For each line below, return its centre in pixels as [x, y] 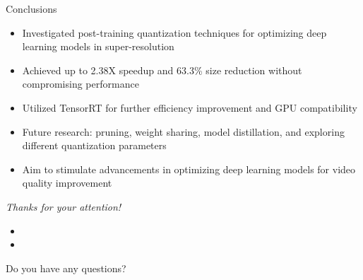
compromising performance [81, 84]
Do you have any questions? [66, 268]
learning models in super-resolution [98, 46]
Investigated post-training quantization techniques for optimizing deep [174, 32]
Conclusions [31, 8]
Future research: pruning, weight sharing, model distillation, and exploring [183, 131]
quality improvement [67, 183]
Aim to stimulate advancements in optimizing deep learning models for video [189, 169]
